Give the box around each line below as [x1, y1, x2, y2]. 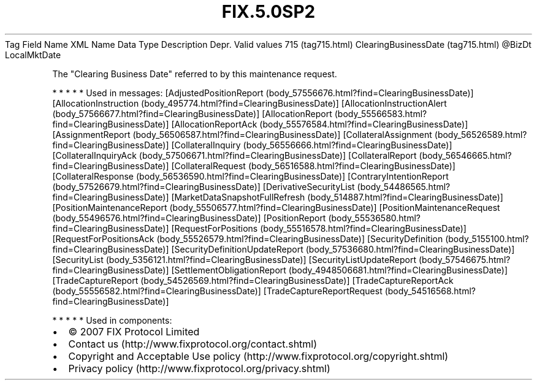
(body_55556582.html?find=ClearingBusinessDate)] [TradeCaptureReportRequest [52, 285, 383, 296]
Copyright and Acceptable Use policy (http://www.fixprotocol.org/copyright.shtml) [68, 349, 449, 362]
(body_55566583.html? [334, 108, 427, 119]
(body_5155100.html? [445, 233, 529, 244]
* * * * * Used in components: [52, 314, 172, 326]
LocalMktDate [5, 49, 61, 60]
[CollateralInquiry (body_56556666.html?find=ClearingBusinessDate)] [171, 139, 452, 150]
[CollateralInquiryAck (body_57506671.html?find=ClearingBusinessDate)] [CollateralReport [52, 150, 417, 161]
